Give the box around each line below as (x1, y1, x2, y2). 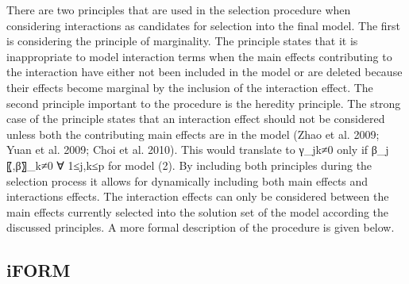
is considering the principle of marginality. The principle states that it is (6, 33, 358, 49)
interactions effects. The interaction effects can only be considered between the (6, 188, 389, 205)
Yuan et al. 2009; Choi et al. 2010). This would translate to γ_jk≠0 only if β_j (6, 141, 389, 158)
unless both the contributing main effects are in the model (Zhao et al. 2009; (6, 125, 380, 142)
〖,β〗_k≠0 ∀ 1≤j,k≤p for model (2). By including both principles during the (6, 156, 372, 173)
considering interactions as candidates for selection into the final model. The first (6, 17, 401, 33)
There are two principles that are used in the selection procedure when (6, 2, 351, 17)
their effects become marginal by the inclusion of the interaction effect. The (6, 79, 373, 95)
